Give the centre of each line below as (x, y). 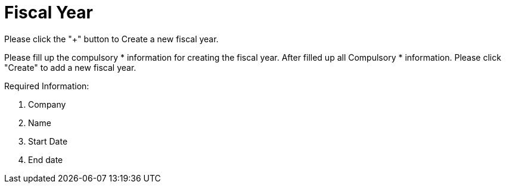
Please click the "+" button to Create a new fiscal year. (111, 39)
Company (47, 104)
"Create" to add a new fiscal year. (70, 67)
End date (46, 159)
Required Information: (47, 86)
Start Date (48, 141)
